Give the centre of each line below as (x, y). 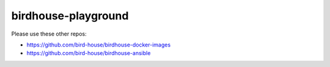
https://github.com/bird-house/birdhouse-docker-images (99, 45)
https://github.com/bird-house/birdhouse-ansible (89, 53)
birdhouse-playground (70, 16)
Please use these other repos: (49, 34)
